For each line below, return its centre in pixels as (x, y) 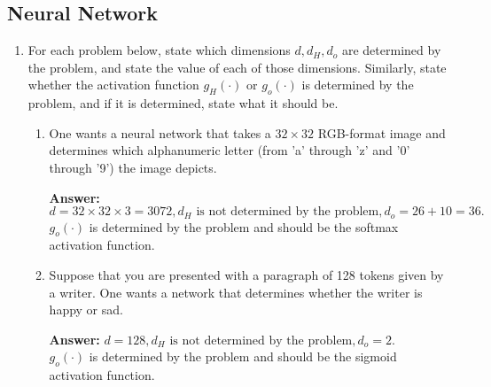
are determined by (391, 50)
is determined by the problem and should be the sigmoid (243, 356)
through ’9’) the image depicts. (133, 167)
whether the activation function (113, 85)
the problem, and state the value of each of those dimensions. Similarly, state (237, 67)
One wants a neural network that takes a (160, 132)
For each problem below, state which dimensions (159, 50)
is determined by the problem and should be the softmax (244, 226)
